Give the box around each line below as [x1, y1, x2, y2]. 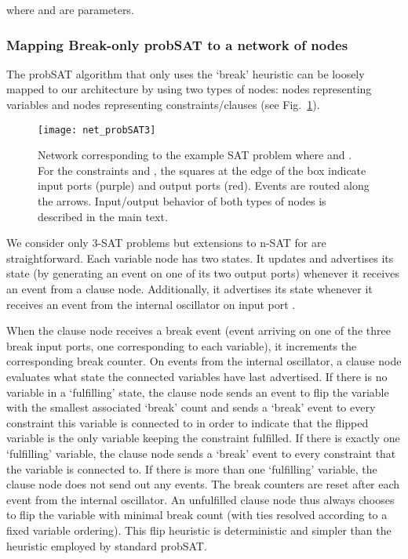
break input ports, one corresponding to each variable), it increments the [6, 337, 357, 354]
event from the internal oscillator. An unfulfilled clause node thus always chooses [6, 491, 395, 507]
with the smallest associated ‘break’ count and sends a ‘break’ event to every [6, 399, 376, 416]
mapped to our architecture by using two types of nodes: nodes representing [6, 81, 372, 97]
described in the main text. [38, 208, 168, 224]
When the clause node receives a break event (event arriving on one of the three [6, 322, 391, 339]
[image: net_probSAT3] [38, 124, 156, 136]
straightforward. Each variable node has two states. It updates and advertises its [6, 249, 394, 266]
